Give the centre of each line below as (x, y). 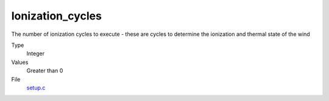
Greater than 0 (45, 71)
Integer (36, 54)
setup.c (36, 88)
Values (20, 62)
